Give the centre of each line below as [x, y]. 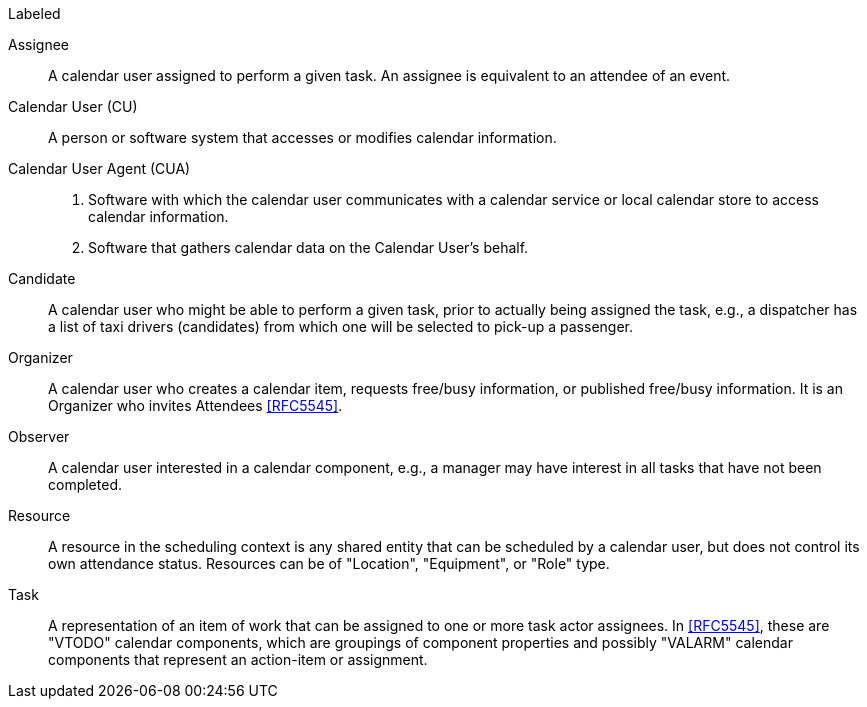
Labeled [34, 13]
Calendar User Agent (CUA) [99, 168]
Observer [39, 436]
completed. [85, 484]
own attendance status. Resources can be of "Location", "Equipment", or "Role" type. [329, 563]
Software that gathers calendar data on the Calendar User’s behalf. [308, 247]
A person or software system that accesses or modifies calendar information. [302, 137]
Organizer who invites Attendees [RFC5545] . [195, 405]
